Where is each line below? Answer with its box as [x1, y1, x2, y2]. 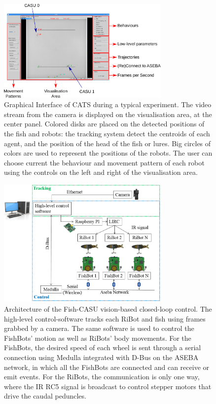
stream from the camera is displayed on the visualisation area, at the [4, 109, 212, 119]
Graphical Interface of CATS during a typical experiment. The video [4, 99, 212, 110]
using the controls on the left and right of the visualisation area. [4, 167, 198, 177]
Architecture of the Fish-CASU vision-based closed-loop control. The [4, 303, 212, 314]
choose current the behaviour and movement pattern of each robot [4, 157, 205, 167]
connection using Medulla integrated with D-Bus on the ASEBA [4, 352, 199, 362]
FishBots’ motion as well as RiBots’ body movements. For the [4, 332, 191, 343]
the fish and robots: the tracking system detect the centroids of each [4, 128, 210, 138]
